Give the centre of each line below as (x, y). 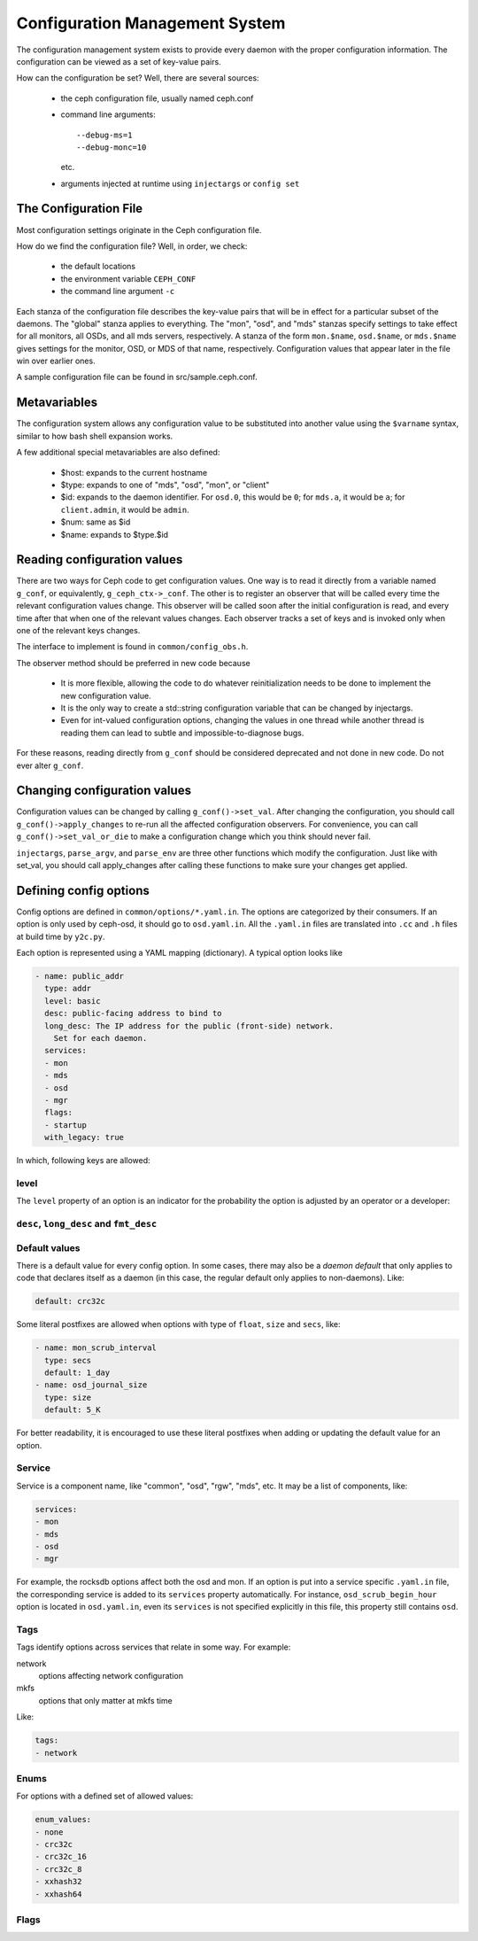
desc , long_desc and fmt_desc (87, 1224)
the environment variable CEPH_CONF (128, 278)
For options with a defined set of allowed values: (105, 1796)
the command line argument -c (118, 291)
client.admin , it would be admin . (125, 509)
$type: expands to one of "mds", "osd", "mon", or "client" (165, 485)
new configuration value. (106, 695)
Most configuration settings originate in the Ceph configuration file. (139, 229)
